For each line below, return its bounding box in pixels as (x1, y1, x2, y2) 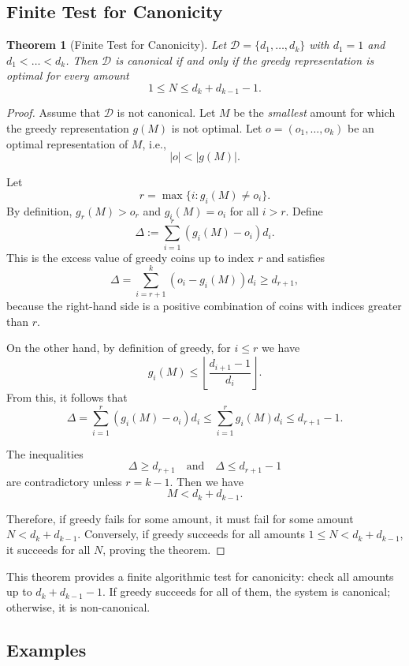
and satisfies (266, 249, 325, 265)
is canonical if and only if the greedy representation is (115, 51, 374, 68)
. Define (285, 202, 323, 219)
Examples (6, 637, 87, 661)
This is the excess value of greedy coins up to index (6, 249, 255, 265)
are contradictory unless (6, 473, 122, 489)
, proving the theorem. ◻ (102, 541, 225, 558)
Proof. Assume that (6, 104, 101, 121)
